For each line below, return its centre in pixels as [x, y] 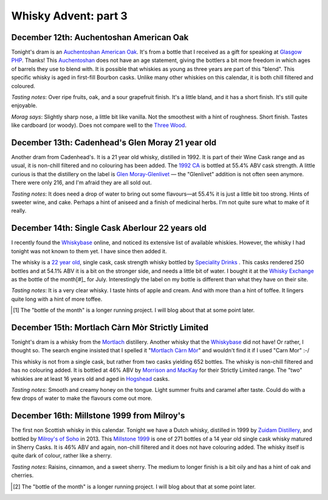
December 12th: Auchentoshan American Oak [100, 37]
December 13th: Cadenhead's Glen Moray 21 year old [114, 142]
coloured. [23, 86]
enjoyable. [24, 106]
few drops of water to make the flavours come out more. [82, 399]
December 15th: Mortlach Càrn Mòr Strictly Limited [110, 327]
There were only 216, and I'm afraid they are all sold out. [81, 183]
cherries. [22, 475]
